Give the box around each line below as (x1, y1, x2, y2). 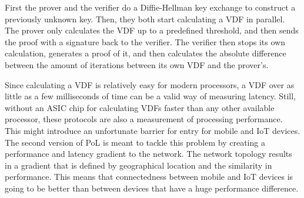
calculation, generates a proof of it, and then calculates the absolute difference (5, 47, 286, 59)
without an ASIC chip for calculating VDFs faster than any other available (5, 101, 275, 113)
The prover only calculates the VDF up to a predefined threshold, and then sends (5, 24, 299, 36)
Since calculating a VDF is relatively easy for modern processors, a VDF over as (5, 78, 295, 90)
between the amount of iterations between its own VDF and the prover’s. (5, 58, 269, 71)
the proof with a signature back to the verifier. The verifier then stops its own (5, 35, 285, 48)
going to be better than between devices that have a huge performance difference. (5, 182, 299, 194)
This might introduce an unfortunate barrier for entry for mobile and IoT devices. (5, 124, 300, 136)
